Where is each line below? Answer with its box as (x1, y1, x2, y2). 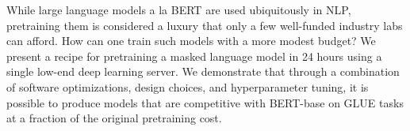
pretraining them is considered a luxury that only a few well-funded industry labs (6, 17, 403, 33)
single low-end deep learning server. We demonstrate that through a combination (6, 63, 400, 80)
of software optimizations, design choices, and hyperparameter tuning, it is (6, 78, 369, 95)
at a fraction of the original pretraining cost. (6, 110, 222, 126)
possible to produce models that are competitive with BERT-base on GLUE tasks (6, 94, 404, 110)
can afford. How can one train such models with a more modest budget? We (6, 32, 376, 49)
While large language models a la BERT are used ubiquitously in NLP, (6, 2, 351, 17)
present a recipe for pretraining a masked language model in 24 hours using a (6, 47, 382, 64)
